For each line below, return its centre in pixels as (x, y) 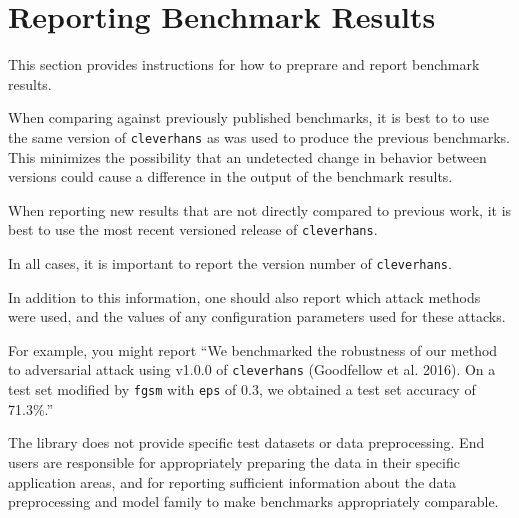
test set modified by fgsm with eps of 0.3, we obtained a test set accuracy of (242, 389)
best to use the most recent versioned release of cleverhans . (193, 229)
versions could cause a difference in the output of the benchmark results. (230, 176)
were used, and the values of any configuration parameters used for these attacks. (257, 316)
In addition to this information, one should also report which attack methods (244, 296)
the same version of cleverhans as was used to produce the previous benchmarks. (259, 136)
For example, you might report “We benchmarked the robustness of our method (253, 349)
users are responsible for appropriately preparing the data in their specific (234, 461)
